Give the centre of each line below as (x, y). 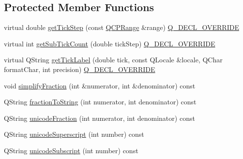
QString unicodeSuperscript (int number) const (74, 134)
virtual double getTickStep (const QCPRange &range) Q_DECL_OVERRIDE (121, 27)
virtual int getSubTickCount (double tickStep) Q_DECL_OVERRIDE (110, 43)
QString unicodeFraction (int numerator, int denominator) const (99, 118)
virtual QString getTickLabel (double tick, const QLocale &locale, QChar (113, 60)
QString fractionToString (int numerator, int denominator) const (100, 102)
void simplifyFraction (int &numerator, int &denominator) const (100, 85)
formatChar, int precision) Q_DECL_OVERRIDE (80, 69)
